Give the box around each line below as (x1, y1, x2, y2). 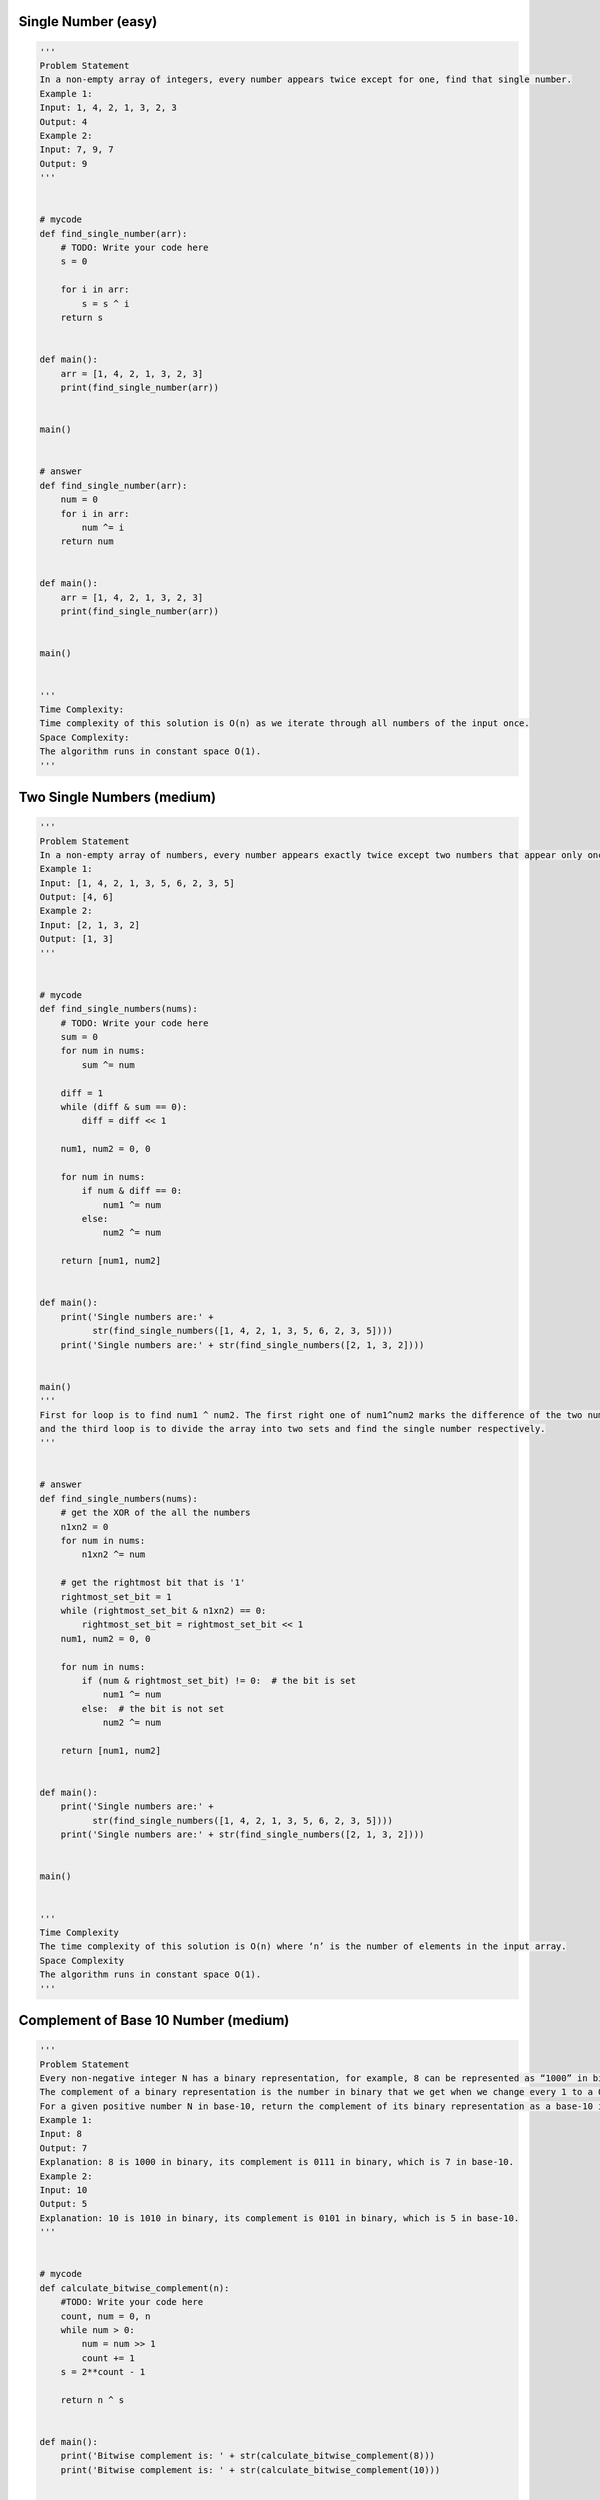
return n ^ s (60, 2394, 125, 2405)
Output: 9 (39, 158, 88, 169)
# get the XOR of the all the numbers (60, 1507, 251, 1519)
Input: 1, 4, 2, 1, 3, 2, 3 (39, 102, 177, 114)
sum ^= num (81, 1059, 135, 1070)
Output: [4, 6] (39, 891, 114, 903)
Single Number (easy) (18, 13, 158, 30)
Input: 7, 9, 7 (39, 144, 114, 155)
